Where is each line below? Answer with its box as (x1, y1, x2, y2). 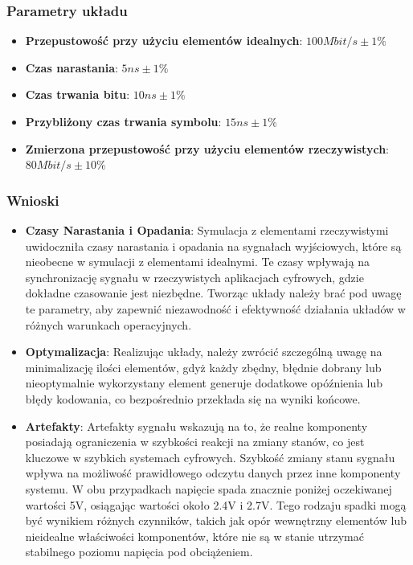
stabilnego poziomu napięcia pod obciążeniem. (25, 543, 253, 560)
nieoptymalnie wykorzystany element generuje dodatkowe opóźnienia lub (25, 375, 383, 391)
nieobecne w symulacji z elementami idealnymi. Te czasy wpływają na (25, 253, 370, 270)
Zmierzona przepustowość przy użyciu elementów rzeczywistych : (25, 140, 389, 157)
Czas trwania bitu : (25, 86, 130, 103)
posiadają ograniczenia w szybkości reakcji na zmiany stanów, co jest (25, 433, 365, 450)
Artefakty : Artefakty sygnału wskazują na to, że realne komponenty (25, 417, 368, 434)
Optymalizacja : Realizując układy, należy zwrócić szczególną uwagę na (25, 343, 382, 360)
